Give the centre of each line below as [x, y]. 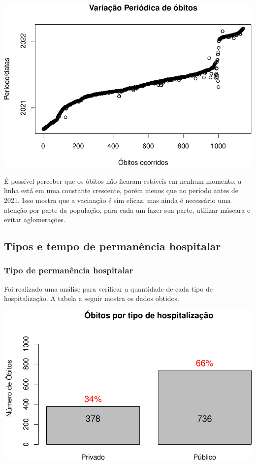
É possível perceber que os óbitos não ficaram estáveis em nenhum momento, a [123, 181]
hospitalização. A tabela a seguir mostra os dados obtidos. [92, 298]
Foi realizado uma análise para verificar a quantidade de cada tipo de [108, 288]
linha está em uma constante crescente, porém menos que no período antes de [121, 190]
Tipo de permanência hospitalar [69, 270]
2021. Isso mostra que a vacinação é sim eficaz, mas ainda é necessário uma [117, 200]
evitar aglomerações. [35, 219]
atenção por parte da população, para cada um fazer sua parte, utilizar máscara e [127, 210]
